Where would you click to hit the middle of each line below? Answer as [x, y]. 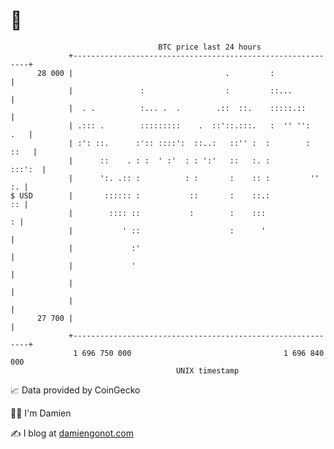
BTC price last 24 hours [210, 47]
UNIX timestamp [207, 370]
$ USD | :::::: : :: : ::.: [140, 195]
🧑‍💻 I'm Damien [41, 413]
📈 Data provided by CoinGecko [75, 390]
